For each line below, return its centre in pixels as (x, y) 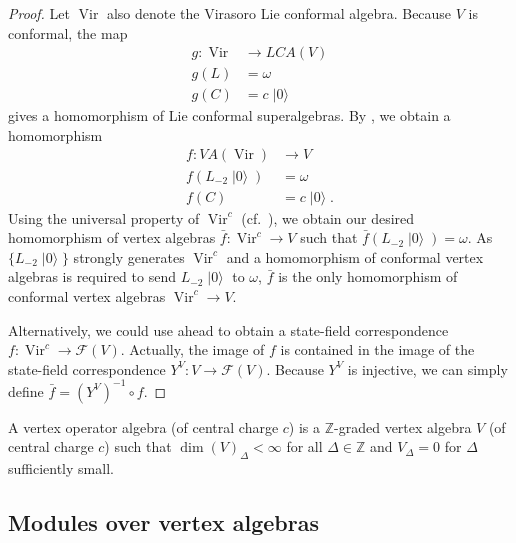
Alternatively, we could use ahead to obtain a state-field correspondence (228, 329)
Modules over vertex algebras (163, 522)
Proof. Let (39, 13)
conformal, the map (68, 32)
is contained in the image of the (377, 349)
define (26, 390)
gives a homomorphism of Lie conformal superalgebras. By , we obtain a (229, 115)
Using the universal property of (104, 217)
